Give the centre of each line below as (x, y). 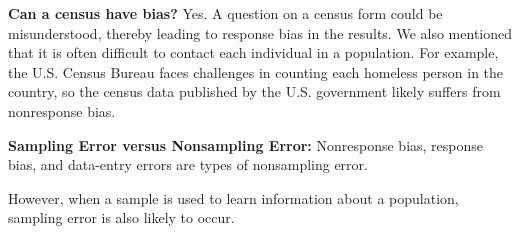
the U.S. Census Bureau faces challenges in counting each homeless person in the (256, 71)
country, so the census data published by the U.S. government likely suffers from (254, 91)
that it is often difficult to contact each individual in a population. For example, (253, 52)
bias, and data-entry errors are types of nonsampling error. (188, 164)
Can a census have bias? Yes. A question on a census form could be (225, 13)
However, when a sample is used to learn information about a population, (233, 197)
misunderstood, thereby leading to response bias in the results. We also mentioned (260, 32)
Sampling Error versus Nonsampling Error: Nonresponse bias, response (246, 144)
